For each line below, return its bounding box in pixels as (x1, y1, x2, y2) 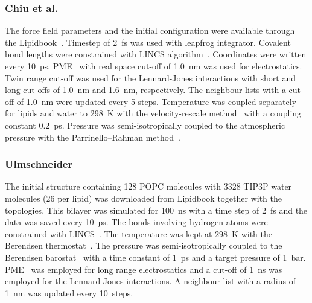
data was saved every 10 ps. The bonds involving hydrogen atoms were (5, 215, 268, 228)
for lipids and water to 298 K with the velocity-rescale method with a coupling (5, 107, 302, 120)
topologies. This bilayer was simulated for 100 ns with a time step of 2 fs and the (5, 203, 308, 216)
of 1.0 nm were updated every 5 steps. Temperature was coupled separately (16, 95, 297, 107)
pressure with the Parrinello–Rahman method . (5, 130, 180, 143)
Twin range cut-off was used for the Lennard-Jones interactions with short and (5, 71, 296, 84)
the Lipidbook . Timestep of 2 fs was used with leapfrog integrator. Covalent (5, 36, 291, 48)
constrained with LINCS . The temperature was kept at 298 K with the (5, 227, 273, 240)
